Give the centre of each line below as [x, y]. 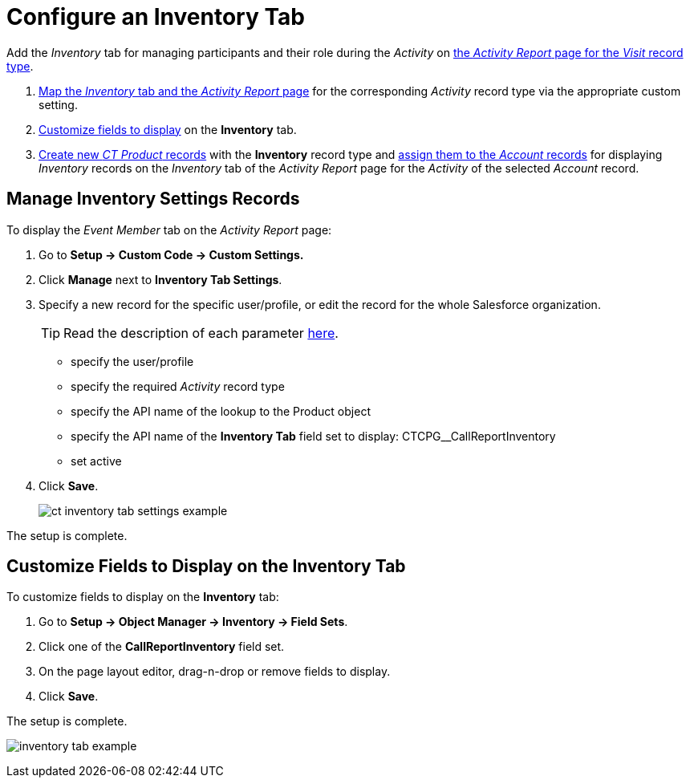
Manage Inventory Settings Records [153, 199]
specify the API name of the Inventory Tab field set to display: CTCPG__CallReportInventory [313, 436]
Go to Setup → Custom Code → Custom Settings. [171, 254]
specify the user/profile [132, 361]
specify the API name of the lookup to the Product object [221, 411]
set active [96, 461]
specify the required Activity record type [178, 386]
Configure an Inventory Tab [156, 17]
